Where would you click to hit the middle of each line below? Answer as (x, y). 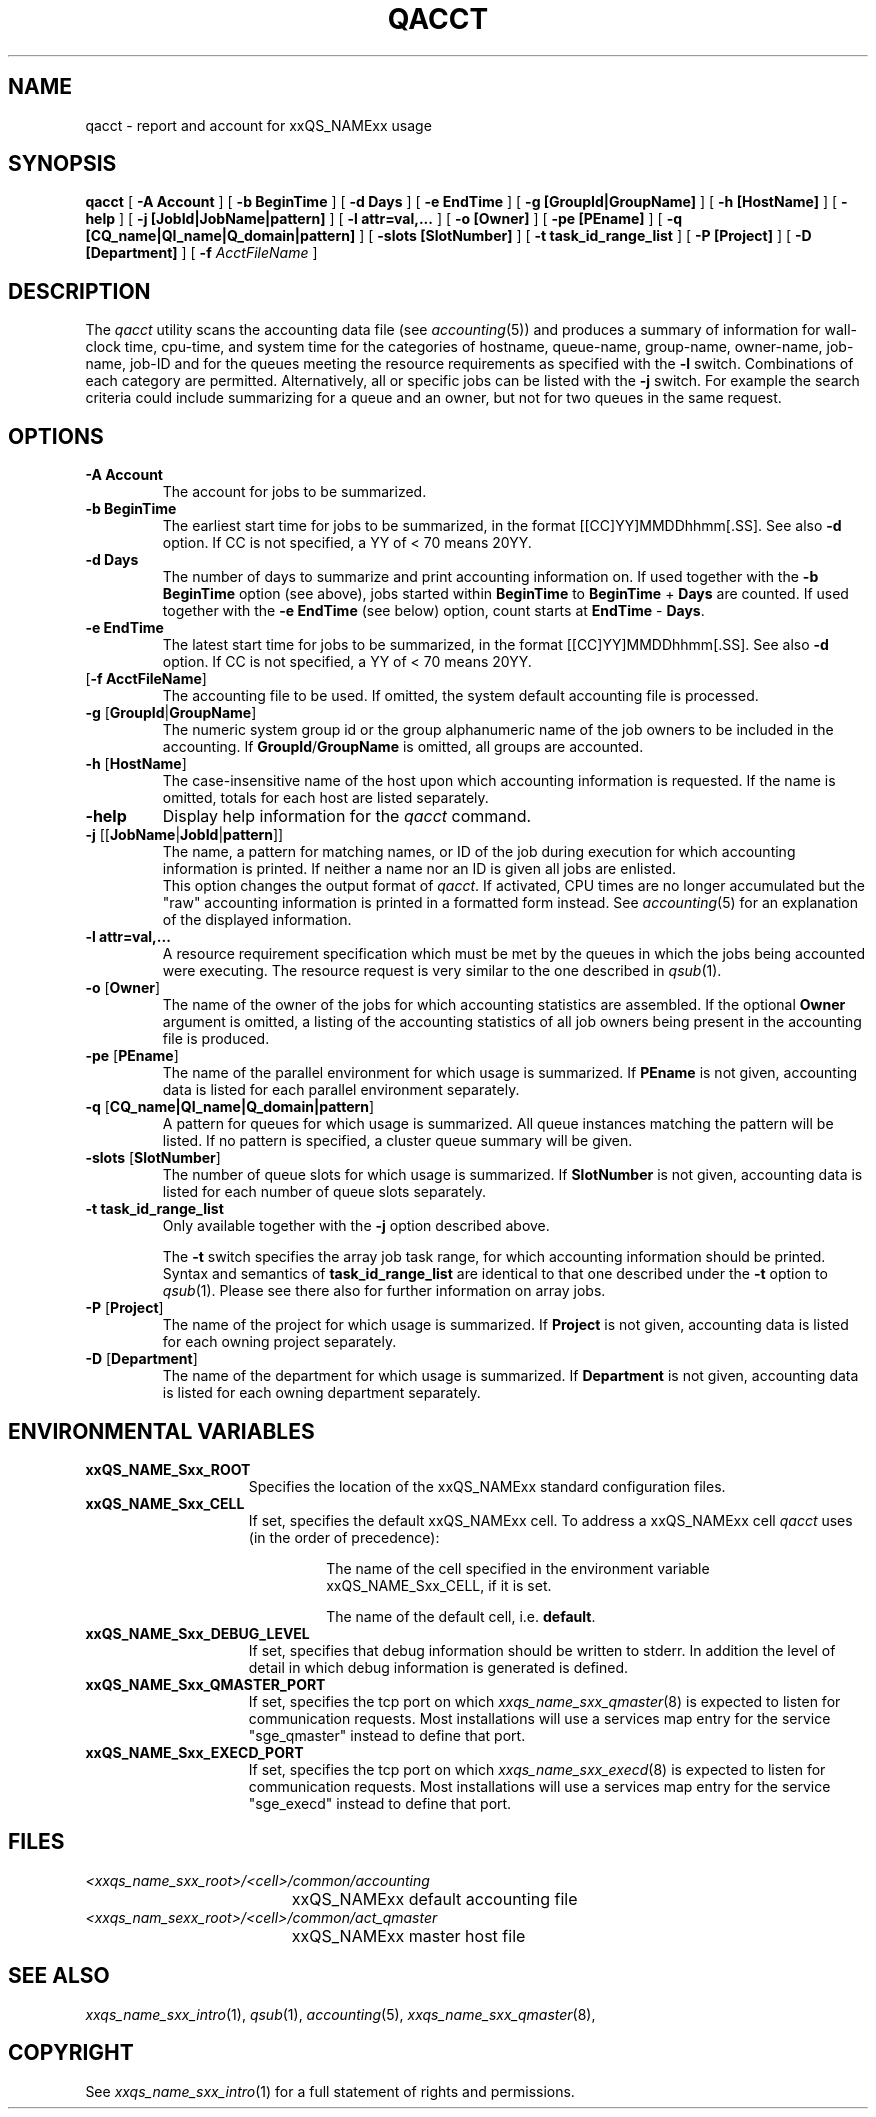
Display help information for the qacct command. (347, 816)
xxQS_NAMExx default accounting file (434, 1898)
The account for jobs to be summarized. (294, 492)
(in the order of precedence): (344, 1537)
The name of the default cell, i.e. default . (461, 1616)
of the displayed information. (257, 920)
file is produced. (216, 1039)
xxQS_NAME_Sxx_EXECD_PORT (194, 1752)
